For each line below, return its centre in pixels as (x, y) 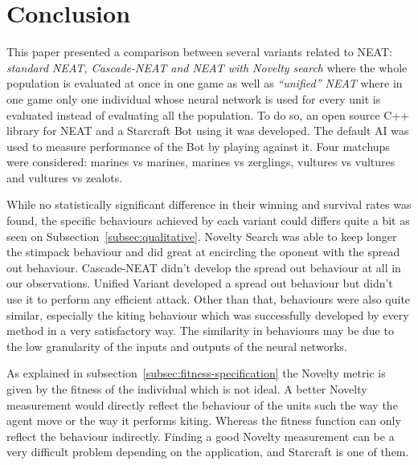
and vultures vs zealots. (65, 177)
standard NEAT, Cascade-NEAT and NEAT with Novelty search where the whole (207, 67)
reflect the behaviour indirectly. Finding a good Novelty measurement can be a (201, 436)
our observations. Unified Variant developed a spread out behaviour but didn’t (200, 283)
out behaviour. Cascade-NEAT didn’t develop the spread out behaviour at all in (204, 267)
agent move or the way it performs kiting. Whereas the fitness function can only (204, 420)
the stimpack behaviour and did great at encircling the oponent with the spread (203, 252)
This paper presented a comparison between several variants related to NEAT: (199, 52)
